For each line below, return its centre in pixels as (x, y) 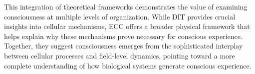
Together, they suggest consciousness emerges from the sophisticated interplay (124, 46)
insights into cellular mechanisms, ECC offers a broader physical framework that (127, 26)
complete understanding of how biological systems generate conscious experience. (128, 65)
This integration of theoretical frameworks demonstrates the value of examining (126, 6)
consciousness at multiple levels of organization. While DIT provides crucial (120, 16)
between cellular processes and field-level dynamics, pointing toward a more (120, 55)
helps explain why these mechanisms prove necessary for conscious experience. (123, 36)
